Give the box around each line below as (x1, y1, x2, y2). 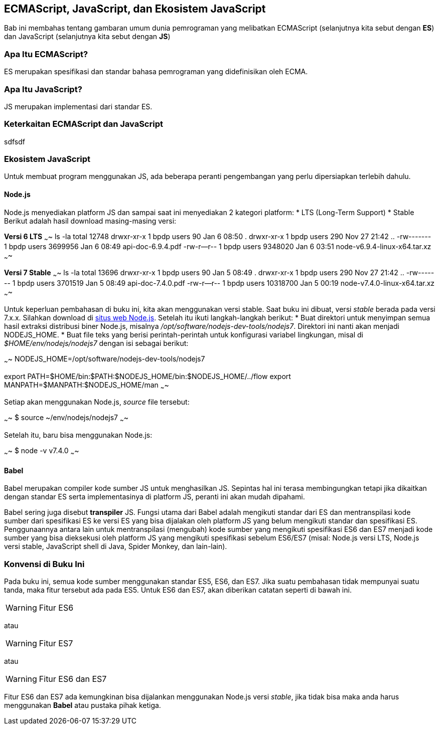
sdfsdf (4, 137, 25, 146)
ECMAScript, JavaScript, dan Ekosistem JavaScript (4, 3, 266, 15)
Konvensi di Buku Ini (4, 559, 85, 569)
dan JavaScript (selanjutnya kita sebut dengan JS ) (4, 32, 171, 41)
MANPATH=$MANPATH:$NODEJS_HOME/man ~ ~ (4, 380, 169, 391)
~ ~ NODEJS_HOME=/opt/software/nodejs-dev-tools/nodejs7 (4, 354, 205, 365)
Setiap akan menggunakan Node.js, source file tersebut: (4, 398, 190, 407)
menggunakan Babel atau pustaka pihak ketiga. (4, 700, 161, 709)
